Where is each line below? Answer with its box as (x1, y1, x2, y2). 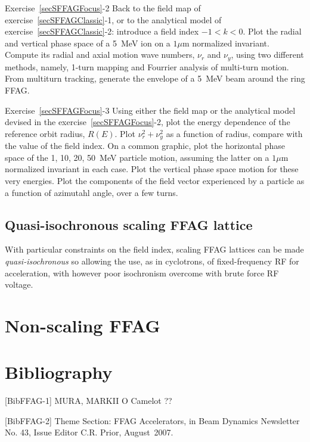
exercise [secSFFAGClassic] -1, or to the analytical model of (5, 13, 222, 26)
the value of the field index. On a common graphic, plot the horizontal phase (5, 139, 285, 152)
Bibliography (5, 360, 113, 384)
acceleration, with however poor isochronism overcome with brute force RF (5, 266, 279, 279)
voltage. (5, 278, 33, 291)
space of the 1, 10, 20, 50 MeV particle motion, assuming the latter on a (5, 151, 269, 163)
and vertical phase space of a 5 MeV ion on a (5, 36, 170, 49)
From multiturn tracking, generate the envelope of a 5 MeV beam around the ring (5, 72, 305, 85)
